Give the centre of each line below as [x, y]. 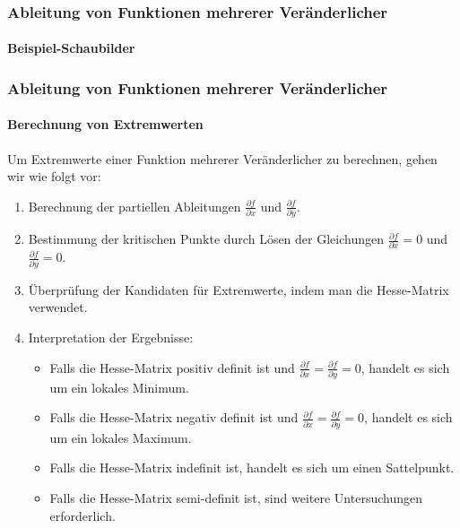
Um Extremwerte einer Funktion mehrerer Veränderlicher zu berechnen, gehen [222, 158]
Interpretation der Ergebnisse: [111, 337]
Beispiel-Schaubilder [71, 48]
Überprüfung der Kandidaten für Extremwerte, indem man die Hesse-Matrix [239, 289]
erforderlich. [82, 515]
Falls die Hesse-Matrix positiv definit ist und [172, 367]
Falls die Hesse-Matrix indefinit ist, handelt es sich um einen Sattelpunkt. [252, 467]
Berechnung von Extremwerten [105, 124]
